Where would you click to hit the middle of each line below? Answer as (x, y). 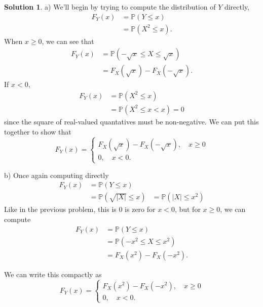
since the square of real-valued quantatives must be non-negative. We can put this (131, 121)
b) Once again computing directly (57, 175)
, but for (187, 209)
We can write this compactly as (53, 274)
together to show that (38, 131)
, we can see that (68, 41)
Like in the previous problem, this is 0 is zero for (80, 209)
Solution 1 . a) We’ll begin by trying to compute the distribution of (110, 7)
